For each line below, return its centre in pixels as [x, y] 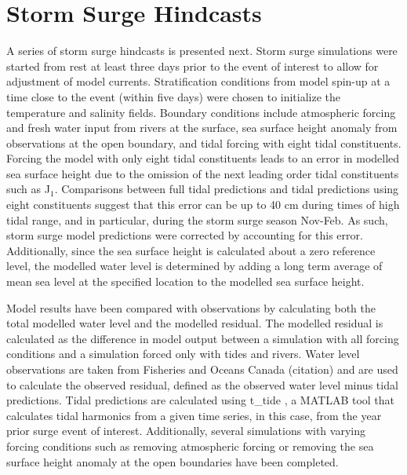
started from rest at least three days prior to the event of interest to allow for [193, 66]
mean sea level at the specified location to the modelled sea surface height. [185, 281]
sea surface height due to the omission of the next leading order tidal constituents [203, 173]
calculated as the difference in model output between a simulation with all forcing [203, 338]
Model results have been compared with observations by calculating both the [191, 307]
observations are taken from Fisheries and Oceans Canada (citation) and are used [202, 369]
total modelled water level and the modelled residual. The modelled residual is [195, 323]
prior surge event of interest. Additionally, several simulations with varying [186, 431]
